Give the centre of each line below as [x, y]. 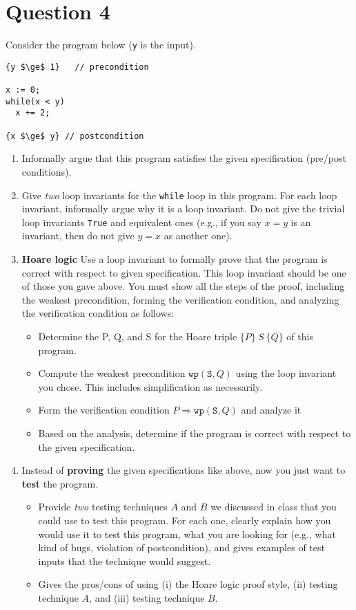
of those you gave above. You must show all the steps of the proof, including [183, 286]
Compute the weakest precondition [112, 373]
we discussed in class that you [274, 507]
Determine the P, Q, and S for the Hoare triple [138, 336]
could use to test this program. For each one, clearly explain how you [185, 520]
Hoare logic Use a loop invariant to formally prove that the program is [175, 259]
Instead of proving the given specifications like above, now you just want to [184, 470]
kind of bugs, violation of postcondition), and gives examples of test [181, 547]
